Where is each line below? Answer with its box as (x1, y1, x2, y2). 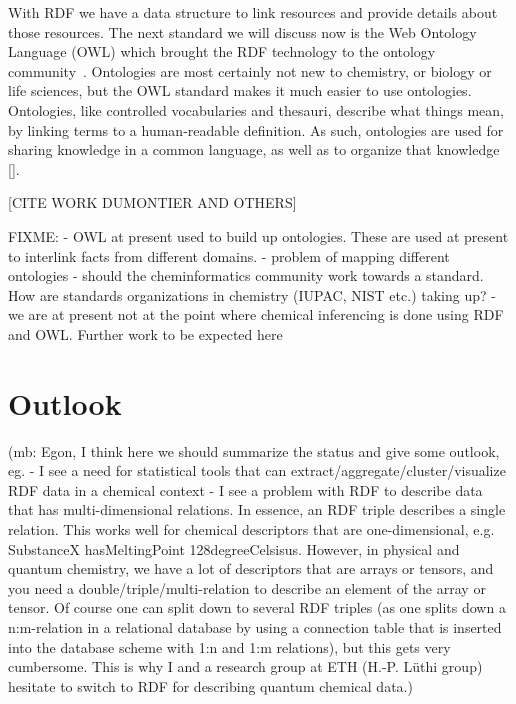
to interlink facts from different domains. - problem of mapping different (8, 245, 450, 266)
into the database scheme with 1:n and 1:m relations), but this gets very (8, 636, 451, 657)
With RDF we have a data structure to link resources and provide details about (8, 2, 498, 22)
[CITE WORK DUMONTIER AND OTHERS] (8, 192, 297, 213)
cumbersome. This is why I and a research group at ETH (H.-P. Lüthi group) (8, 656, 483, 677)
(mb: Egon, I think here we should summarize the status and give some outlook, (8, 440, 500, 461)
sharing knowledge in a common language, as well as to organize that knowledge (8, 139, 500, 160)
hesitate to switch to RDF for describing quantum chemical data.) (8, 675, 413, 696)
